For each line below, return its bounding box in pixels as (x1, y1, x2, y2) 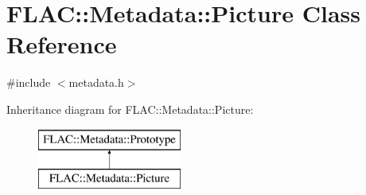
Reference (6, 28, 117, 60)
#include (6, 74, 51, 91)
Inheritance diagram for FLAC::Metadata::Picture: (6, 100, 254, 117)
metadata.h (68, 74, 124, 91)
